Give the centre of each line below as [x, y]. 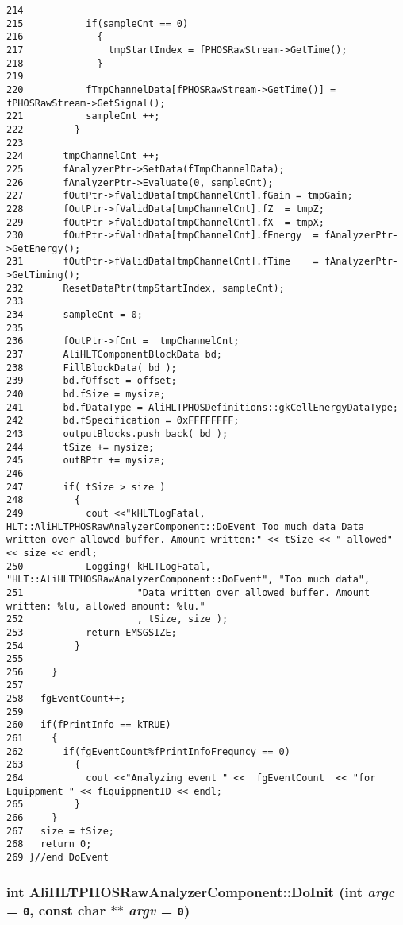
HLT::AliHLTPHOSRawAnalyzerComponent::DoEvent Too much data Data [186, 526]
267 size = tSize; [61, 831]
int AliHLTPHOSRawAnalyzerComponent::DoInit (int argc [201, 891]
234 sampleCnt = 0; [75, 315]
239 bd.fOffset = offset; [92, 381]
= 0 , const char [56, 910]
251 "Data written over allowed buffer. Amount [188, 592]
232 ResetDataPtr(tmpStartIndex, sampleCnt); [146, 288]
